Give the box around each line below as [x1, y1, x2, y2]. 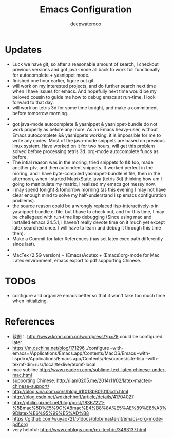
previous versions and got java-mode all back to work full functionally [12, 66, 160, 72]
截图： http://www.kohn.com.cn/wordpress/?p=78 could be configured [12, 333, 163, 339]
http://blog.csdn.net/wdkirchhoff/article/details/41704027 [12, 394, 135, 400]
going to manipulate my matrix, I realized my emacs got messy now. [12, 181, 156, 187]
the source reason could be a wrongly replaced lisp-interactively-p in [12, 203, 159, 209]
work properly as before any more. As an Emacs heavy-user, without [12, 126, 158, 132]
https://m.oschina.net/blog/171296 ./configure [12, 345, 109, 351]
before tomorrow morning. [12, 110, 69, 116]
